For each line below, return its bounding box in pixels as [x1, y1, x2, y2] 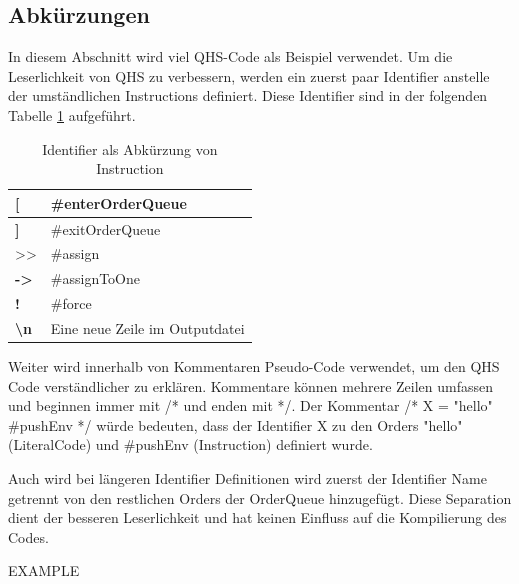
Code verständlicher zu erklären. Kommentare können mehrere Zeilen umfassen [8, 375, 494, 396]
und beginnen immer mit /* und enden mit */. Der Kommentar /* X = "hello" [8, 395, 493, 416]
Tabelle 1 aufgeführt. [8, 104, 136, 125]
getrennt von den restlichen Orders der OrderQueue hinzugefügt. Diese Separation [8, 487, 512, 508]
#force [50, 293, 92, 314]
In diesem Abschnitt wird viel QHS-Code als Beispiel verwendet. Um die [8, 46, 453, 67]
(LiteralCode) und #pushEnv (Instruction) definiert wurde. [8, 434, 373, 455]
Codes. [8, 526, 49, 547]
